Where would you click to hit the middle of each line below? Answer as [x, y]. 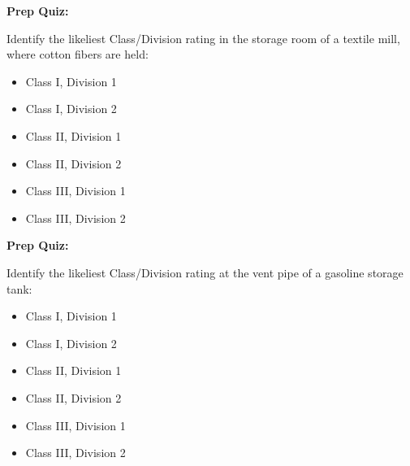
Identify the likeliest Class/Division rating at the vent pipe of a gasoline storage [205, 272]
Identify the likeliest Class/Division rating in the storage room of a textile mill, [203, 38]
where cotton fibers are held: [78, 54]
